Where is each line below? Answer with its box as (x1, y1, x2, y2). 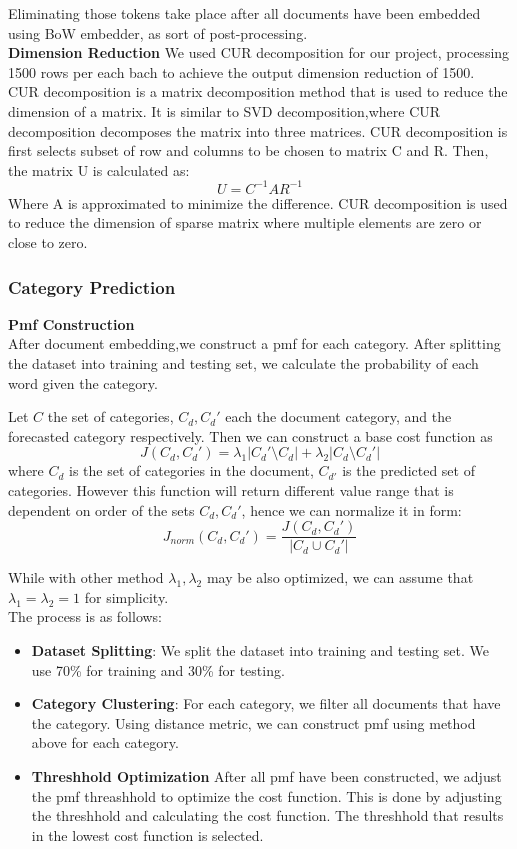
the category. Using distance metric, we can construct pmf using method (31, 712, 476, 733)
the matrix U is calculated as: (8, 159, 190, 180)
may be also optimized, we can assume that (206, 567, 474, 588)
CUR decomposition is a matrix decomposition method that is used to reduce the (8, 81, 508, 102)
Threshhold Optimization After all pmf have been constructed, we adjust (31, 766, 502, 786)
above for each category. (31, 732, 179, 753)
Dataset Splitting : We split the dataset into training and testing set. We (31, 640, 489, 661)
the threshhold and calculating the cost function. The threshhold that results (31, 805, 504, 826)
